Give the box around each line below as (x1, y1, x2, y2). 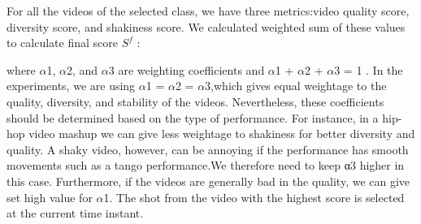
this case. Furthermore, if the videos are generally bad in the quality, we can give (7, 172, 410, 189)
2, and (66, 61, 98, 78)
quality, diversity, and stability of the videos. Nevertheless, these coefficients (7, 93, 384, 110)
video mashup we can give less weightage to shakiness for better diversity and (28, 125, 415, 142)
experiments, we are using (7, 77, 136, 94)
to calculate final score (7, 34, 118, 51)
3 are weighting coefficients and (108, 61, 265, 78)
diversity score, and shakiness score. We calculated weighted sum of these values (7, 18, 406, 35)
